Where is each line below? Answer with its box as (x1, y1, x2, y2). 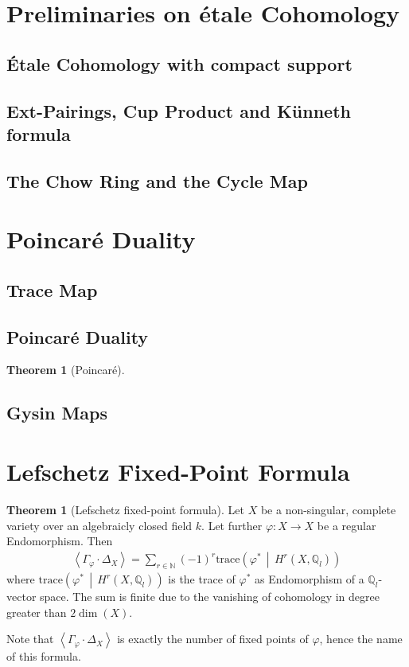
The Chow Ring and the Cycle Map (6, 168, 308, 193)
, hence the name (319, 630, 403, 647)
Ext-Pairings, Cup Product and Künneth (6, 98, 351, 123)
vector (6, 588, 37, 605)
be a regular (317, 517, 376, 533)
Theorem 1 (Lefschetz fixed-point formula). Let (6, 501, 244, 517)
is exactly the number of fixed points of (117, 630, 309, 647)
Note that (6, 630, 54, 647)
